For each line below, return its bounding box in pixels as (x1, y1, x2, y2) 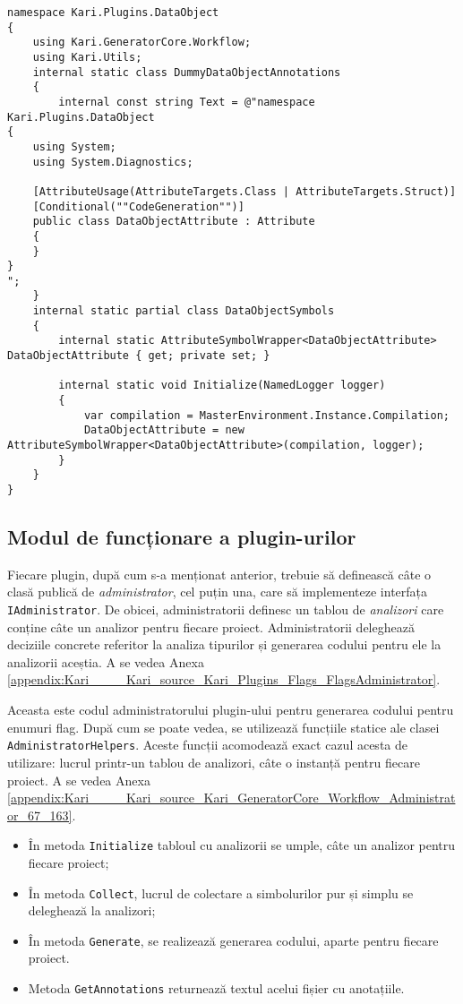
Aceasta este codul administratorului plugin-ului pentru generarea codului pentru (7, 700, 454, 719)
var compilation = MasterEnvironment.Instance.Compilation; (83, 408, 450, 422)
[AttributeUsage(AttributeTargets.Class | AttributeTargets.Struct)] (32, 184, 457, 198)
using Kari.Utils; (32, 50, 142, 64)
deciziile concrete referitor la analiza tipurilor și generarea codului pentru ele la (7, 635, 442, 654)
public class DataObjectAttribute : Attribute (32, 215, 315, 228)
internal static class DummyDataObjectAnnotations (32, 65, 341, 79)
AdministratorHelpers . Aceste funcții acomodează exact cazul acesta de (7, 735, 407, 754)
